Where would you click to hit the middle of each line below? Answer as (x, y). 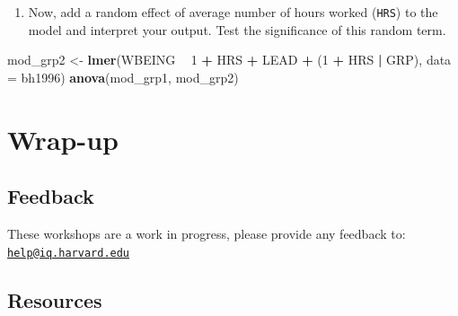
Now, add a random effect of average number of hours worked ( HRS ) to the (233, 12)
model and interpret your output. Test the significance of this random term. (237, 29)
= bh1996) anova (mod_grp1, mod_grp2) (123, 77)
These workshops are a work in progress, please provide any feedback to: (207, 234)
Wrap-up (63, 139)
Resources (55, 299)
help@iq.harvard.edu (69, 253)
